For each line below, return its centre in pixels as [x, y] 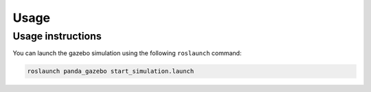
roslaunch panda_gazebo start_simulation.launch [111, 71]
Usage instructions [57, 36]
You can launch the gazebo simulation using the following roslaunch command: [127, 53]
